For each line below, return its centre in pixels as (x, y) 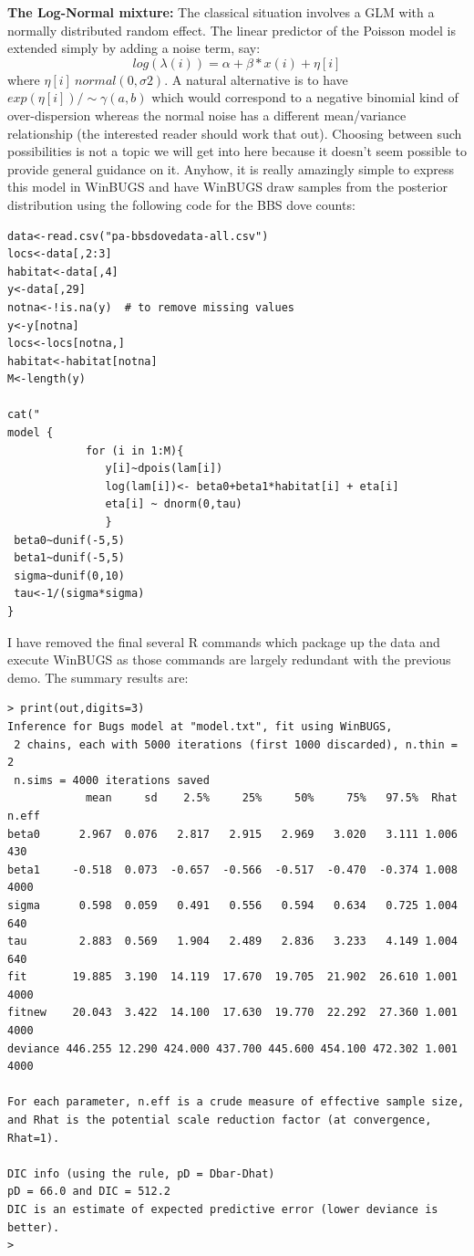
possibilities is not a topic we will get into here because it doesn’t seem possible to (237, 151)
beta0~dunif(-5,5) (69, 540)
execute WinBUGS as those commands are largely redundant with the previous (229, 659)
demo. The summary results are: (98, 677)
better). (34, 1227)
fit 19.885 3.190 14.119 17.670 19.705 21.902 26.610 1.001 (232, 977)
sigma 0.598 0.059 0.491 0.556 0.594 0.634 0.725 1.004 (232, 905)
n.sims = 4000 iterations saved (112, 780)
